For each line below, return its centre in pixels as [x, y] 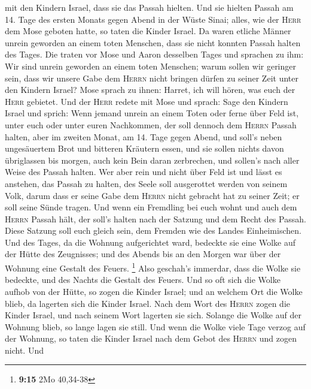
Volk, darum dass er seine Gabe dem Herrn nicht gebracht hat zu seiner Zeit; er [152, 195]
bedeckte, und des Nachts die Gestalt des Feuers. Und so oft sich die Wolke [143, 280]
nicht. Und [24, 350]
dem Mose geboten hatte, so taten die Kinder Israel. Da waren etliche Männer [148, 31]
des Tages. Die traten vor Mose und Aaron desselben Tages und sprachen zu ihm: [154, 54]
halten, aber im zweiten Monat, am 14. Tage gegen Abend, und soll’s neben [144, 136]
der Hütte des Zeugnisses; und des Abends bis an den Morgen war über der [143, 254]
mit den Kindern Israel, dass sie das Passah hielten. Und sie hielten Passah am [149, 7]
